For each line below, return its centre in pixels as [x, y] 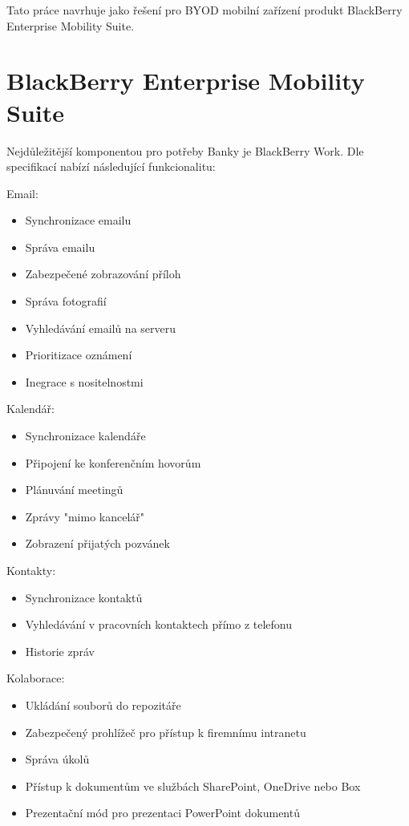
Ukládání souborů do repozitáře [103, 705]
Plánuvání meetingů [74, 490]
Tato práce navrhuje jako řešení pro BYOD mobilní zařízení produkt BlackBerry [204, 10]
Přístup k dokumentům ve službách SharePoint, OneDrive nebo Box [193, 786]
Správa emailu [60, 247]
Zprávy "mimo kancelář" [85, 516]
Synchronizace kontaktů [84, 597]
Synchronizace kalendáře [85, 436]
